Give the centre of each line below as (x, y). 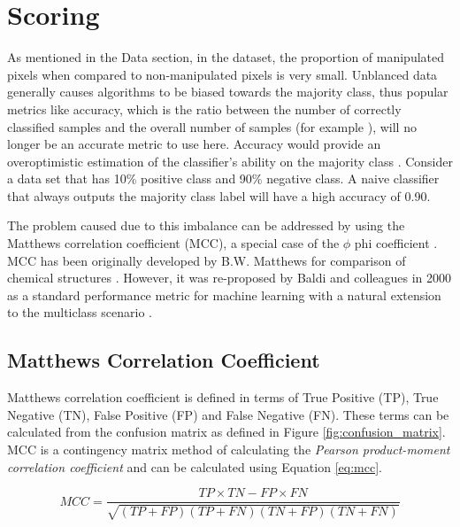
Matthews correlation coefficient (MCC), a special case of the (173, 243)
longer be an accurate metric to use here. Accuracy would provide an (194, 144)
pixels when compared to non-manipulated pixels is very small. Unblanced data (222, 74)
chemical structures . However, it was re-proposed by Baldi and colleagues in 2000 (230, 278)
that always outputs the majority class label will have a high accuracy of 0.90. (219, 195)
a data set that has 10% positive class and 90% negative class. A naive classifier (223, 178)
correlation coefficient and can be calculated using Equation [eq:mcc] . (195, 466)
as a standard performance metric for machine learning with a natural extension (224, 294)
